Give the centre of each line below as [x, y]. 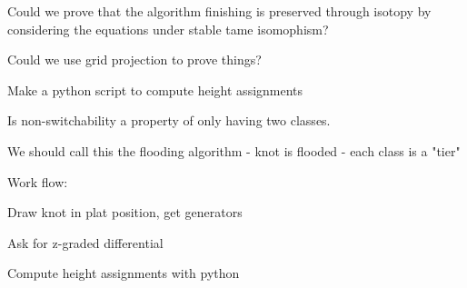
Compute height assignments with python [124, 273]
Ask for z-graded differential [85, 242]
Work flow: [38, 181]
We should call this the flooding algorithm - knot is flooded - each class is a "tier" [234, 150]
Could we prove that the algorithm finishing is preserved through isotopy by [219, 11]
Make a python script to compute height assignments [155, 89]
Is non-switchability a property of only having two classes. [169, 120]
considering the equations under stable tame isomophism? [168, 29]
